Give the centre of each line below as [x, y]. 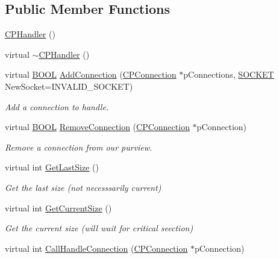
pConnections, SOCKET [229, 74]
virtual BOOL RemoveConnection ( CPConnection [97, 127]
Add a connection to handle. [57, 106]
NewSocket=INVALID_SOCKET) [69, 86]
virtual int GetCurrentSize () [58, 208]
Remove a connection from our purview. [79, 147]
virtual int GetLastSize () [52, 167]
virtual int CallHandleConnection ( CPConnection [96, 248]
